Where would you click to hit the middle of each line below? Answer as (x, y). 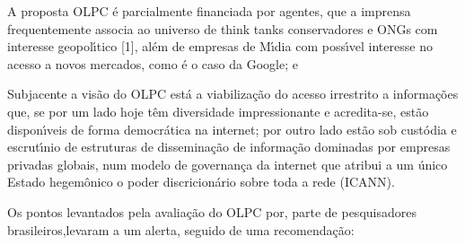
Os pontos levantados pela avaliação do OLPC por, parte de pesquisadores (212, 211)
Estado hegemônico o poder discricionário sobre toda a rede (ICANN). (201, 182)
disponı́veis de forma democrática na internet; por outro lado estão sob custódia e (232, 129)
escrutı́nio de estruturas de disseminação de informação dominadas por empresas (229, 147)
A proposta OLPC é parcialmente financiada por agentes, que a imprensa (209, 11)
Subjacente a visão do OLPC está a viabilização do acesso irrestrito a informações (233, 94)
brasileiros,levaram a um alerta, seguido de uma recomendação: (181, 229)
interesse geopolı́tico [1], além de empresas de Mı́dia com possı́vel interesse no (220, 46)
